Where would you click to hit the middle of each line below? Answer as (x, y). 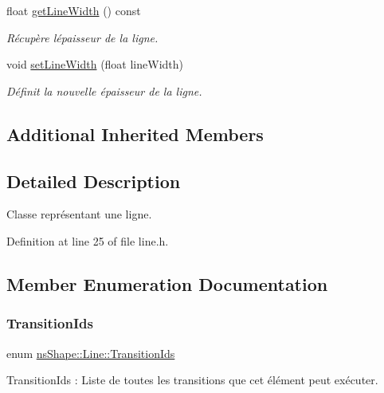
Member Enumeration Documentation (167, 283)
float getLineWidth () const (74, 10)
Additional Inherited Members (135, 134)
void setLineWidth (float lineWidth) (95, 64)
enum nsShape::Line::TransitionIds (91, 353)
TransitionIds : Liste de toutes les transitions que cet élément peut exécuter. (192, 380)
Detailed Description (94, 181)
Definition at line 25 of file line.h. (88, 240)
